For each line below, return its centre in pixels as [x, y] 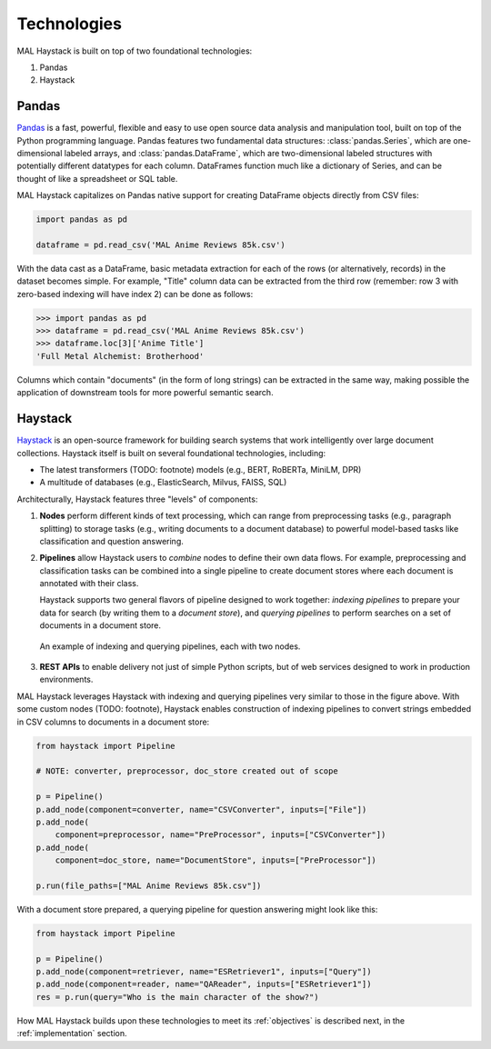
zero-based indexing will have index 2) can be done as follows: [135, 294]
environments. [66, 679]
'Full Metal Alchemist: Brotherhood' [120, 356]
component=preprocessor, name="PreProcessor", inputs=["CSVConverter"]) [220, 835]
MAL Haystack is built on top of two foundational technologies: [135, 51]
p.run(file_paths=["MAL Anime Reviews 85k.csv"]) [149, 885]
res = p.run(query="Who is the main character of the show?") [177, 997]
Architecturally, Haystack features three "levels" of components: [137, 499]
